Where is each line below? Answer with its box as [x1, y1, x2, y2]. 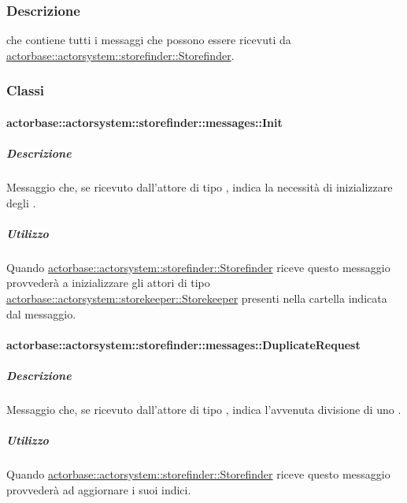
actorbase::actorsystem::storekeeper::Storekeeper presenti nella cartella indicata [6, 289, 387, 306]
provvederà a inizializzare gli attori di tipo [6, 274, 210, 291]
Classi [6, 80, 45, 100]
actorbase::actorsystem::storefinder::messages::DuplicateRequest [6, 336, 361, 352]
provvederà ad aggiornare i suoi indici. [6, 481, 191, 497]
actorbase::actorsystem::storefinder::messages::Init [6, 114, 283, 130]
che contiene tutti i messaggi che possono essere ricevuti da [6, 32, 291, 48]
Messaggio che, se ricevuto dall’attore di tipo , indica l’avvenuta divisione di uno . [6, 401, 401, 417]
